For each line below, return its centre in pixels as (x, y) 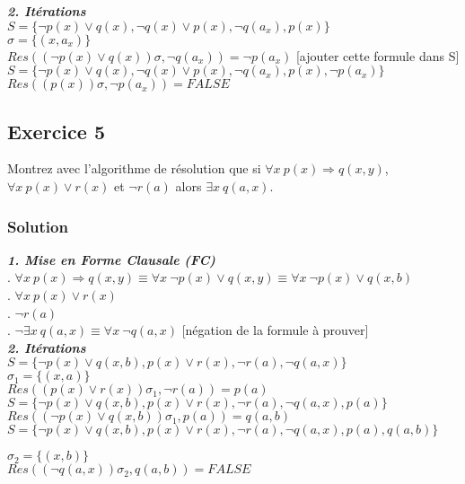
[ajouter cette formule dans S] (377, 55)
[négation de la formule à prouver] (275, 330)
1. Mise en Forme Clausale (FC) (111, 259)
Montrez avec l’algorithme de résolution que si (134, 168)
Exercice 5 (56, 131)
